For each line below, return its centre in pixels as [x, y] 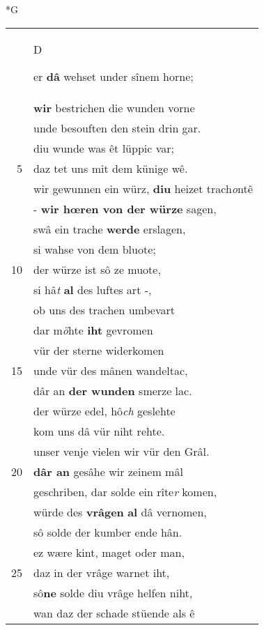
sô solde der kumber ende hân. [108, 532]
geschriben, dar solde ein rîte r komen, [125, 491]
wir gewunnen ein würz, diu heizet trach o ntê [143, 188]
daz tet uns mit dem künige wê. [111, 168]
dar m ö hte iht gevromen [93, 330]
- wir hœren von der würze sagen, [125, 208]
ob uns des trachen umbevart [104, 309]
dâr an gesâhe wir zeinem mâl [108, 471]
